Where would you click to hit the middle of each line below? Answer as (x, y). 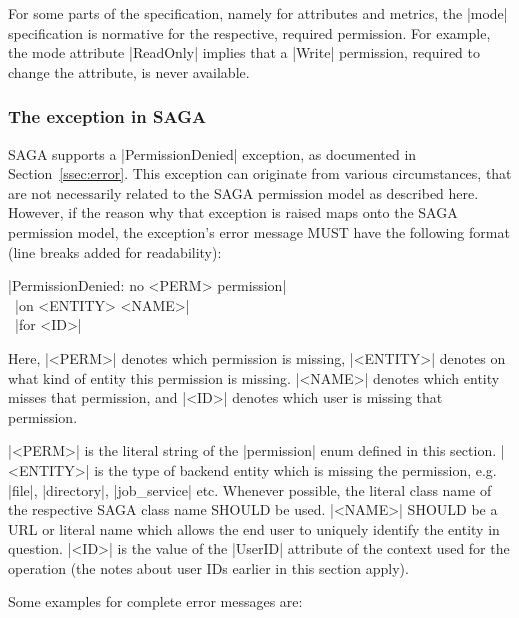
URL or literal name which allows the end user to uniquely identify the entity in (254, 528)
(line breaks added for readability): (115, 251)
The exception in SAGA (107, 116)
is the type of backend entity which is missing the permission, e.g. (295, 469)
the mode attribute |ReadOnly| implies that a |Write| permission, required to (244, 52)
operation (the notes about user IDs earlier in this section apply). (208, 567)
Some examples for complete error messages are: (155, 601)
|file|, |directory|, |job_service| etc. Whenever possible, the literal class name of (250, 489)
